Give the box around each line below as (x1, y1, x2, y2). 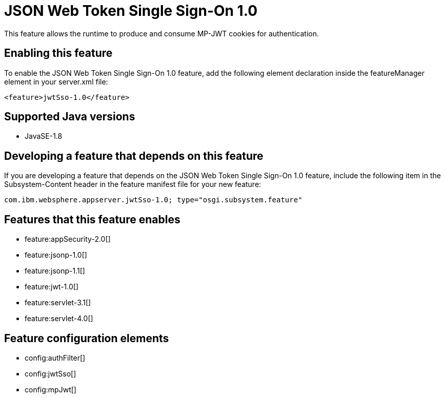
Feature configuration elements (4, 331, 169, 345)
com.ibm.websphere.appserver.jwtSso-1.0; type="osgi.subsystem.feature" (4, 196, 302, 204)
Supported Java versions (4, 110, 135, 123)
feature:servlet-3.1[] (25, 298, 91, 307)
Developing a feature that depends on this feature (4, 149, 264, 162)
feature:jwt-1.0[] (25, 282, 79, 291)
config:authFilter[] (25, 353, 86, 362)
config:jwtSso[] (25, 369, 76, 378)
